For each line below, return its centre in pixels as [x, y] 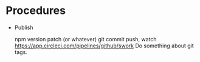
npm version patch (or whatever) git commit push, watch [85, 39]
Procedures [36, 11]
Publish [24, 27]
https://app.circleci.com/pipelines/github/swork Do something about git [104, 46]
